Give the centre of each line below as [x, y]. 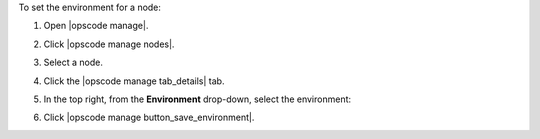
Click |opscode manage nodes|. [109, 44]
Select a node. [73, 62]
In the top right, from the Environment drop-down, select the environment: [197, 99]
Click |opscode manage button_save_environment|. [149, 117]
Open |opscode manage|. [96, 26]
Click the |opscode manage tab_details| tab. [134, 81]
